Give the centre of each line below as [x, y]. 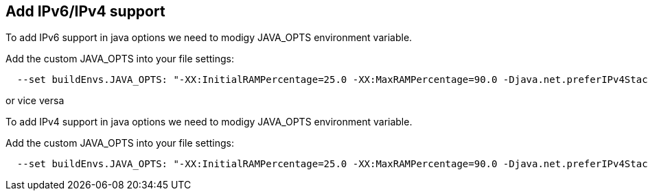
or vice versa [35, 101]
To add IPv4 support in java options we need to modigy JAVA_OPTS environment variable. [209, 122]
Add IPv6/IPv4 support [85, 11]
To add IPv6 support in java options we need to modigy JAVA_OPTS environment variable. [209, 38]
